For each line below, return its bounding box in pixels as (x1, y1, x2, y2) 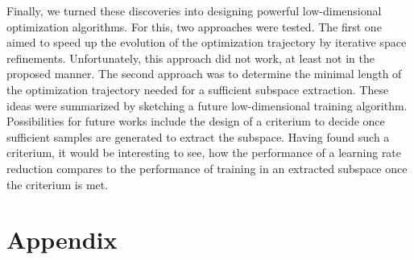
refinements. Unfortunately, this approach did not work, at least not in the (6, 49, 375, 66)
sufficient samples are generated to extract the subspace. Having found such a (6, 128, 390, 145)
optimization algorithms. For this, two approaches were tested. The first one (6, 18, 382, 35)
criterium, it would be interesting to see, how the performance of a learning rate (6, 144, 402, 161)
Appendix (6, 223, 118, 256)
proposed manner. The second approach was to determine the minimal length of (6, 65, 402, 82)
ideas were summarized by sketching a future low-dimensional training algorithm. (6, 97, 408, 113)
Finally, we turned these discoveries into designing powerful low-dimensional (6, 2, 382, 19)
